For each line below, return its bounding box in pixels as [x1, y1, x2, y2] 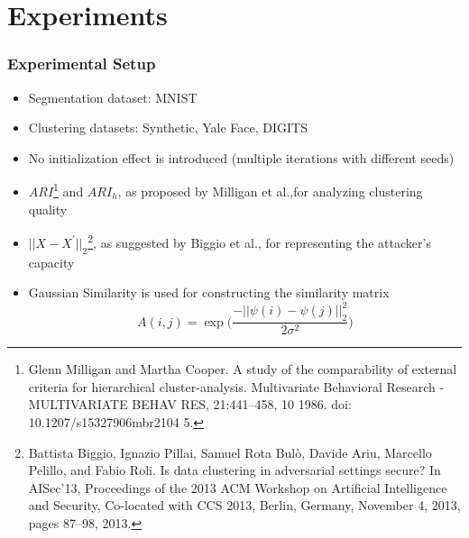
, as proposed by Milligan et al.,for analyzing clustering [117, 182, 423, 201]
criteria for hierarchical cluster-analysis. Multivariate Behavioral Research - [28, 377, 445, 396]
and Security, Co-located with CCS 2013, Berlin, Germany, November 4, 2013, [28, 496, 461, 515]
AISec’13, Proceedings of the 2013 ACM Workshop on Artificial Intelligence [28, 478, 447, 497]
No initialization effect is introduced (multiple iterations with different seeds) [28, 148, 455, 167]
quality [28, 199, 68, 218]
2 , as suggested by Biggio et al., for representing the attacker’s [87, 231, 431, 251]
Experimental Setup [7, 52, 156, 75]
